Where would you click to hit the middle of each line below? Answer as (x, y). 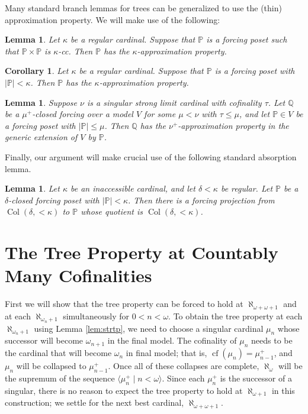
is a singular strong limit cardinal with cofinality (174, 102)
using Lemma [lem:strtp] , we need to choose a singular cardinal (149, 328)
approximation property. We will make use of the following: (113, 19)
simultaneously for (96, 316)
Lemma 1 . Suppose (41, 102)
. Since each (183, 378)
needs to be (272, 340)
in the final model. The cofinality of (172, 340)
